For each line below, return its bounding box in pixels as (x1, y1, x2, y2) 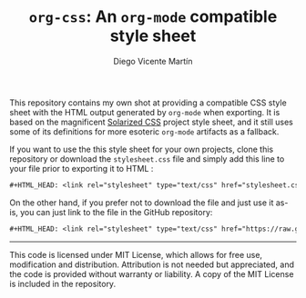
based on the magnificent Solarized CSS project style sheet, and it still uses (9, 116, 293, 127)
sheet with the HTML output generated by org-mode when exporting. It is (9, 106, 280, 117)
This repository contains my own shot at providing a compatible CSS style (9, 97, 287, 108)
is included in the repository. (9, 278, 117, 289)
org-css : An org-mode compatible (28, 6, 278, 27)
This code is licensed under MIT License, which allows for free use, (9, 249, 262, 260)
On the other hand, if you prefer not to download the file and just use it (9, 197, 274, 208)
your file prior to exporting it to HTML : (9, 163, 154, 174)
